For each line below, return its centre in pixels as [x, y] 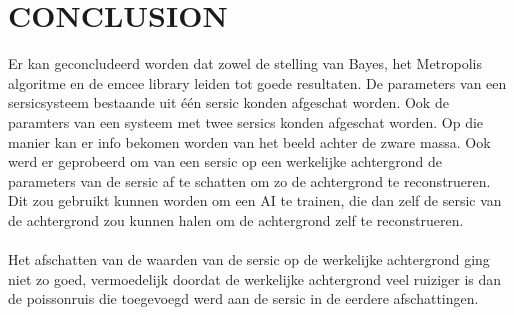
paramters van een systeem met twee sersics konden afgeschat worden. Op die [246, 121]
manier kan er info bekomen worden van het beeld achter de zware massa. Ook [249, 141]
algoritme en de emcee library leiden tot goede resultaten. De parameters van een [257, 82]
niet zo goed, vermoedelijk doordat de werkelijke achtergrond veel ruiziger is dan [255, 278]
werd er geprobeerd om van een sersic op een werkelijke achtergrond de [225, 161]
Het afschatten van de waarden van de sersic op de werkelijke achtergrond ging [249, 259]
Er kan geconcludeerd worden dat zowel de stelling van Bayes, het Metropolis [245, 63]
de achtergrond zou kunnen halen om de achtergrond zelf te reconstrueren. [236, 219]
